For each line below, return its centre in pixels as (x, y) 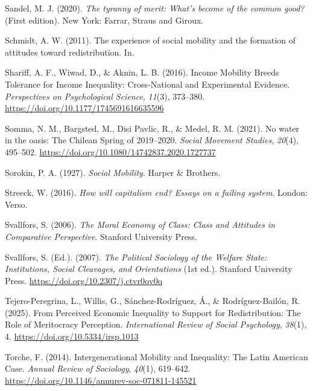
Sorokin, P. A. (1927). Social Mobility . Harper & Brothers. (113, 172)
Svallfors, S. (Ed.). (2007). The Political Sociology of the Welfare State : (136, 257)
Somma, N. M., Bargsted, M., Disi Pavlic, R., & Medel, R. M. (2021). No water (152, 128)
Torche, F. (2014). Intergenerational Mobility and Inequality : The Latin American (156, 356)
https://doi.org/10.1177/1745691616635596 (84, 108)
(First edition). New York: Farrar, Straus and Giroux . (104, 20)
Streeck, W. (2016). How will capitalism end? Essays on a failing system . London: (156, 192)
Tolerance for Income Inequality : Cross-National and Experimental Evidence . (147, 84)
